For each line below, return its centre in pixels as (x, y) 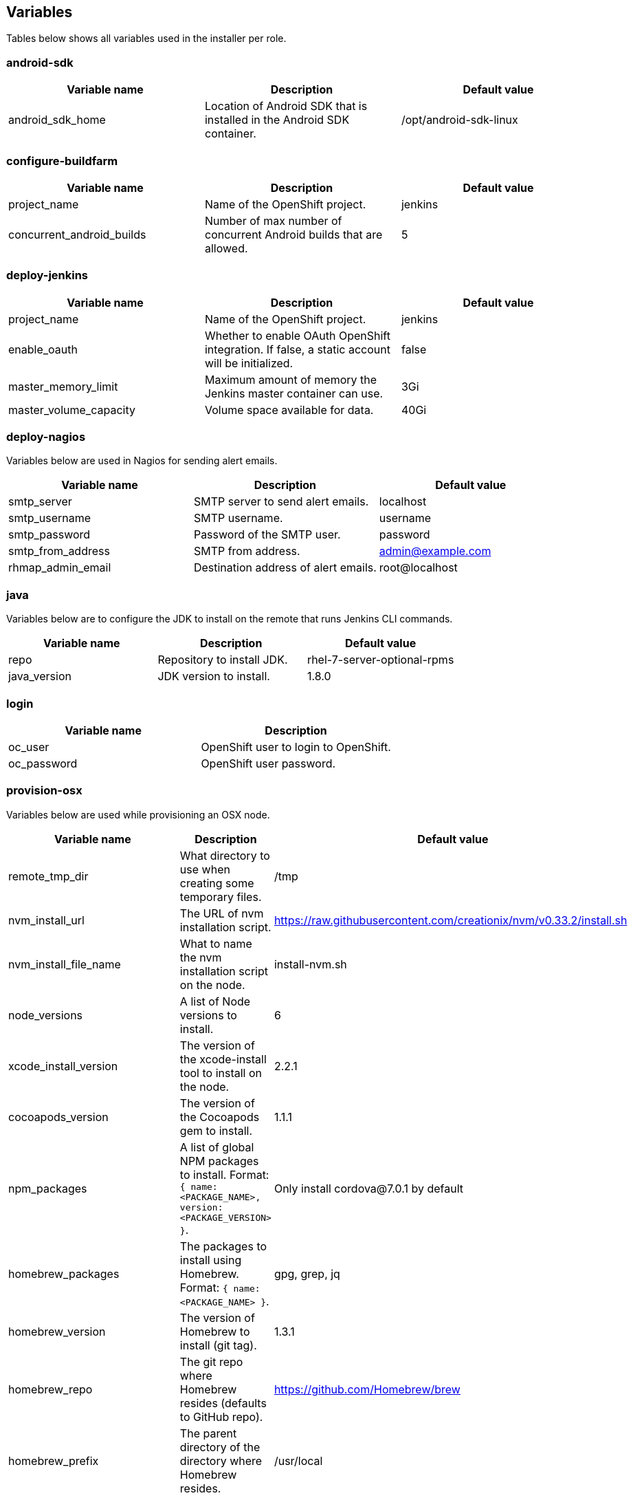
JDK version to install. (214, 676)
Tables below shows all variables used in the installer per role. (146, 39)
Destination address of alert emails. (285, 568)
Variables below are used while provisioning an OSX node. (138, 814)
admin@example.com (435, 551)
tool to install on (221, 1073)
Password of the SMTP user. (267, 535)
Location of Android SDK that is (286, 106)
